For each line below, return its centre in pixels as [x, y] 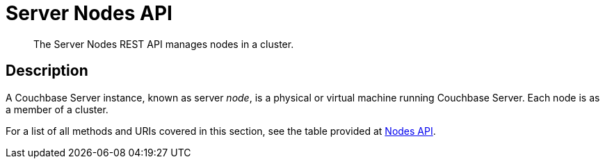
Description [47, 71]
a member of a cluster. [57, 109]
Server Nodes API [89, 13]
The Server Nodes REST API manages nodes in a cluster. [164, 44]
